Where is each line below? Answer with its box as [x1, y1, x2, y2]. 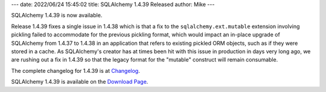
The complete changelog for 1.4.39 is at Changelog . [11, 67, 140, 74]
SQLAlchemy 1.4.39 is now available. [11, 12, 103, 19]
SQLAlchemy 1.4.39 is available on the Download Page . [11, 78, 149, 85]
